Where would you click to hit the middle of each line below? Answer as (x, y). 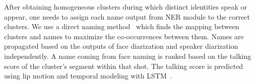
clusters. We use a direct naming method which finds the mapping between (122, 26)
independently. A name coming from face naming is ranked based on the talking (128, 56)
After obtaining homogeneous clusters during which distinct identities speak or (126, 7)
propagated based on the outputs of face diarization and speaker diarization (121, 46)
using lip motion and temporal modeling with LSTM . (88, 76)
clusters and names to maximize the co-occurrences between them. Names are (124, 36)
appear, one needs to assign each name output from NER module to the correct (127, 16)
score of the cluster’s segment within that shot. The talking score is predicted (123, 66)
